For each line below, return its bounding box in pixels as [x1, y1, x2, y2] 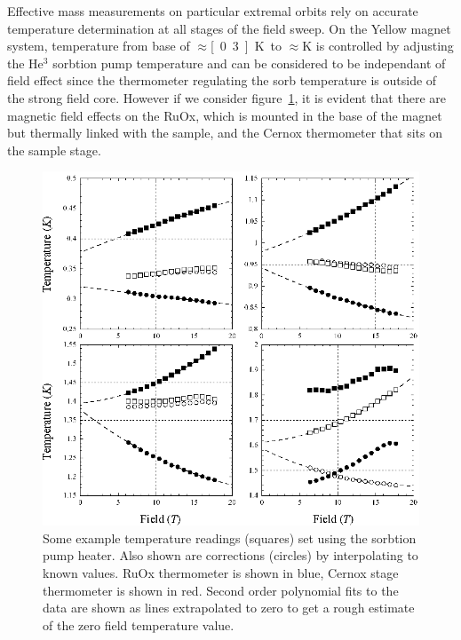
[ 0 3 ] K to [210, 36, 282, 55]
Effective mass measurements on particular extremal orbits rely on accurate [7, 2, 418, 20]
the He [7, 53, 44, 72]
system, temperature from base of [7, 36, 190, 55]
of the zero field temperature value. [43, 615, 234, 634]
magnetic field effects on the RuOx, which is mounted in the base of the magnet [7, 106, 442, 124]
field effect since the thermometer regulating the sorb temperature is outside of [7, 71, 437, 90]
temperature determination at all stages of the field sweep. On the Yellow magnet [7, 19, 451, 37]
